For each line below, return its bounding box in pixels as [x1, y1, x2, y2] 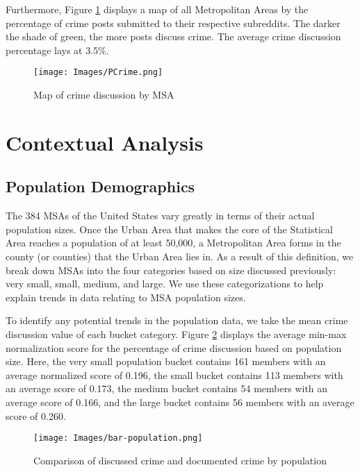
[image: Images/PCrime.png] [33, 67, 163, 78]
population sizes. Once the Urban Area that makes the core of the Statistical [6, 221, 333, 236]
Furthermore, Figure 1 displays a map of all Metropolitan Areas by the [6, 2, 309, 16]
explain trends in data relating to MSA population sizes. [6, 289, 246, 304]
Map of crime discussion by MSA [33, 87, 174, 102]
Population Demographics [6, 176, 195, 197]
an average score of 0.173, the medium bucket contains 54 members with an [6, 381, 328, 396]
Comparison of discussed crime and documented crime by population [33, 453, 327, 467]
